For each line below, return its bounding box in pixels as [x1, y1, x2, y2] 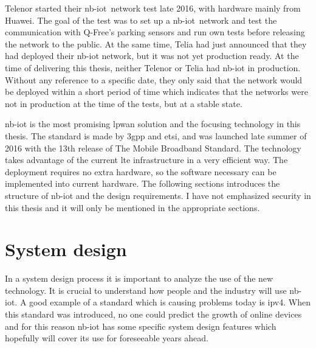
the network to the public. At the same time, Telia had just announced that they [5, 37, 307, 50]
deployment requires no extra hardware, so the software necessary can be [5, 165, 276, 178]
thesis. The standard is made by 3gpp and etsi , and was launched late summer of [5, 129, 307, 142]
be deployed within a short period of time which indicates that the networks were [5, 85, 308, 98]
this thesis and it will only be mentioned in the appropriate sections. [5, 201, 260, 214]
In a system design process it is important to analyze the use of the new [5, 272, 273, 285]
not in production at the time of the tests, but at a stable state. [5, 97, 242, 110]
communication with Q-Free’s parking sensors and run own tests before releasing [5, 26, 305, 38]
